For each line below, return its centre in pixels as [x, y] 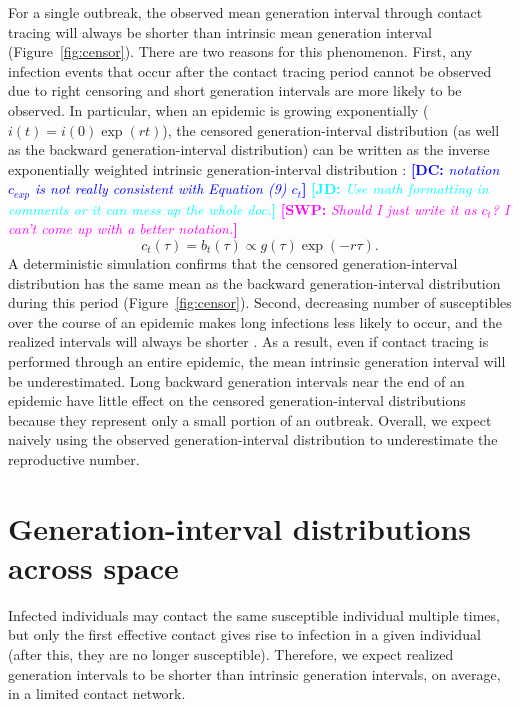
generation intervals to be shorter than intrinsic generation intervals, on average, [254, 673]
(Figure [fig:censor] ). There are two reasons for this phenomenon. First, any [240, 51]
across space [93, 566]
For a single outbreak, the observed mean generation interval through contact [245, 12]
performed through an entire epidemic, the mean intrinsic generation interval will [257, 360]
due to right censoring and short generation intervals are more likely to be [235, 90]
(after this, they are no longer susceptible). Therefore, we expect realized [231, 654]
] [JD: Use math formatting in [395, 188]
